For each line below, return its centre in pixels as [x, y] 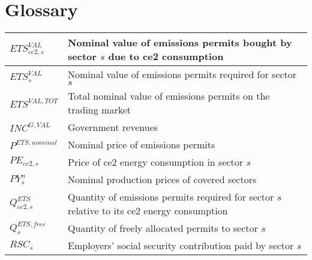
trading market [100, 110]
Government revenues [113, 127]
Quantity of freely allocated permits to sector [163, 228]
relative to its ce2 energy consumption [148, 211]
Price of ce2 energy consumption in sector [156, 162]
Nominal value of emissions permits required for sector [182, 74]
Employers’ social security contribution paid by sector [181, 246]
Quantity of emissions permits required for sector [171, 197]
